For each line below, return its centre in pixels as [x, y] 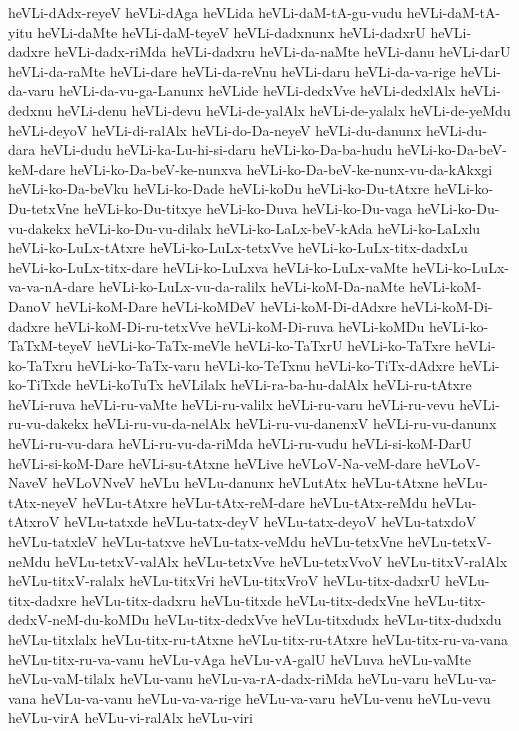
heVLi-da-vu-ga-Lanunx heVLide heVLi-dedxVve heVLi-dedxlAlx [257, 90]
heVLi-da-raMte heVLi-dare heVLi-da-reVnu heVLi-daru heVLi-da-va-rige [232, 70]
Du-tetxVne [43, 207]
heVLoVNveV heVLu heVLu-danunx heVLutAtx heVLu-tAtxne [245, 482]
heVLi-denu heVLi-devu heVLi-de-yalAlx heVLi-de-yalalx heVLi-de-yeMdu [284, 109]
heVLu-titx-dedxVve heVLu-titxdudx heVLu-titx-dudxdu [328, 619]
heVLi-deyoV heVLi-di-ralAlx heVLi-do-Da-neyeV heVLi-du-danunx [215, 129]
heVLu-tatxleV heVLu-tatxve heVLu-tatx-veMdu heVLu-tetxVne [205, 541]
